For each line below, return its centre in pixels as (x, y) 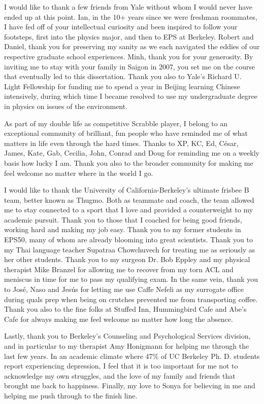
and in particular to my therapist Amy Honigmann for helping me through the (127, 346)
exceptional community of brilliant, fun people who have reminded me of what (126, 133)
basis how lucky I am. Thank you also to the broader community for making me (129, 162)
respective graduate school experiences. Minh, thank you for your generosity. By (129, 56)
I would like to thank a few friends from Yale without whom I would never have (128, 7)
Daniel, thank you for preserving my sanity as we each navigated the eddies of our (132, 46)
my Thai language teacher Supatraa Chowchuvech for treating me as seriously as (130, 249)
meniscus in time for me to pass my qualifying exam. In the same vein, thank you (131, 279)
